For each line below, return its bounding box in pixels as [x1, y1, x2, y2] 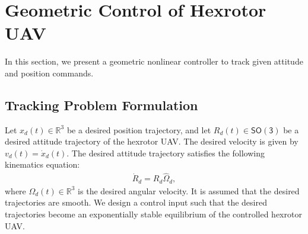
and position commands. [5, 66, 94, 79]
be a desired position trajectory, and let [66, 123, 211, 136]
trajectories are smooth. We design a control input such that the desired [5, 196, 267, 209]
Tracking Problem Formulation [5, 95, 198, 114]
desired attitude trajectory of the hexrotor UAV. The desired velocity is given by [5, 135, 299, 148]
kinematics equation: [5, 158, 80, 171]
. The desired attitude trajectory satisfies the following [66, 146, 265, 159]
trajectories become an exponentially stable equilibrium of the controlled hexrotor [5, 207, 302, 220]
